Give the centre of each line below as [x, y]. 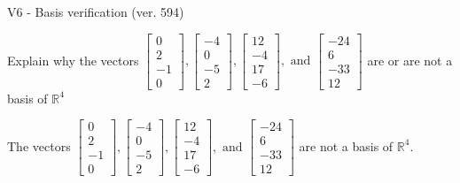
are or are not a [410, 60]
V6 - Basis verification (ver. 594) [96, 11]
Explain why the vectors [73, 60]
